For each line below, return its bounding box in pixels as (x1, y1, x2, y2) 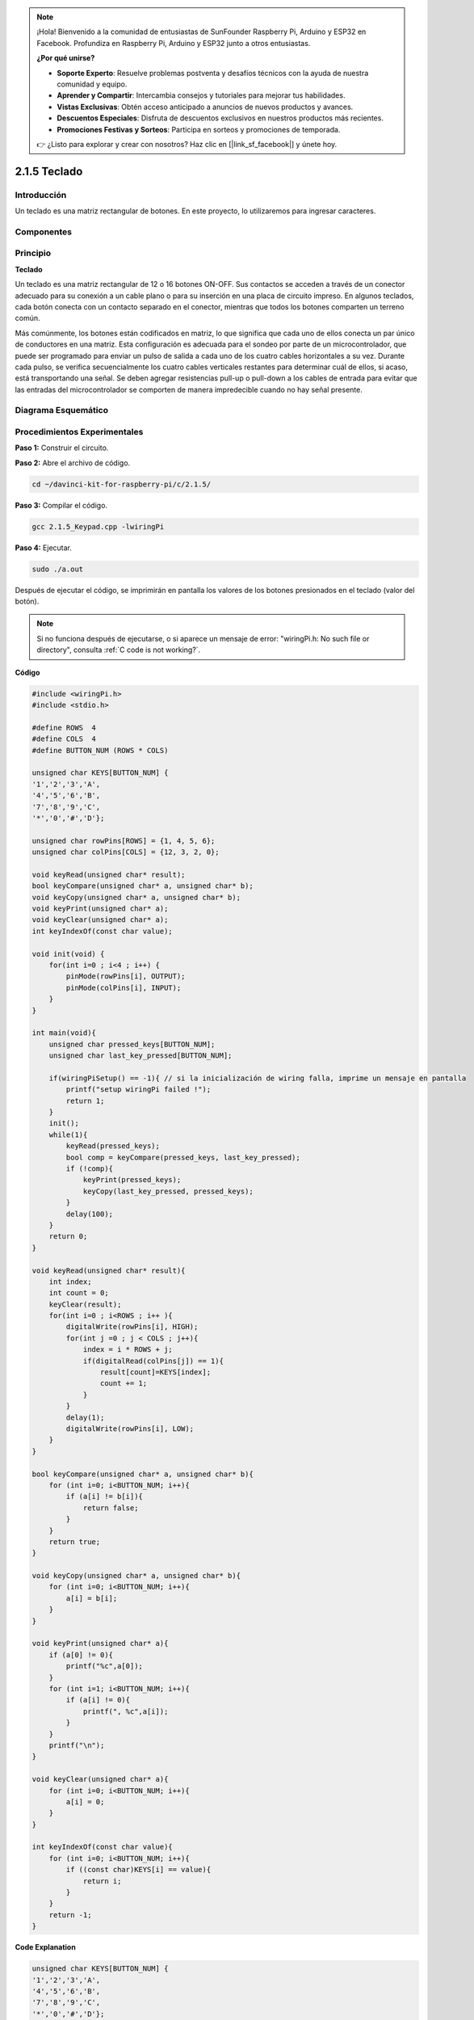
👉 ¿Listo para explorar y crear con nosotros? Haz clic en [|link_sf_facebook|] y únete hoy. (36, 139, 338, 149)
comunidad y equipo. (57, 79, 128, 89)
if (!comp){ (65, 1164, 113, 1173)
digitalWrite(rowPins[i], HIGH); (65, 1322, 199, 1332)
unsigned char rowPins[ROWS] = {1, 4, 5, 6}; (31, 836, 216, 845)
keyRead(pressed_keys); (65, 1142, 161, 1151)
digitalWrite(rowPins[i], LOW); (65, 1425, 194, 1433)
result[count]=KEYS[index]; (99, 1368, 212, 1377)
